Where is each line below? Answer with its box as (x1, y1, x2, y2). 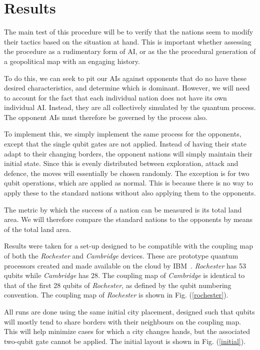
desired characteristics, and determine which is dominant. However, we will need (4, 82, 250, 93)
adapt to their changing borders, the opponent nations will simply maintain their (4, 148, 252, 158)
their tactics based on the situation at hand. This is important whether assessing (4, 36, 251, 46)
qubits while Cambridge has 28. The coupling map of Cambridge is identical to (4, 270, 245, 280)
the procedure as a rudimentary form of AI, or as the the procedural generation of (4, 46, 256, 56)
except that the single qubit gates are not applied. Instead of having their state (4, 138, 246, 149)
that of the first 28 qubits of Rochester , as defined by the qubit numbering (4, 279, 231, 290)
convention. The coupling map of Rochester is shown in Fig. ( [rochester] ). (4, 289, 228, 300)
